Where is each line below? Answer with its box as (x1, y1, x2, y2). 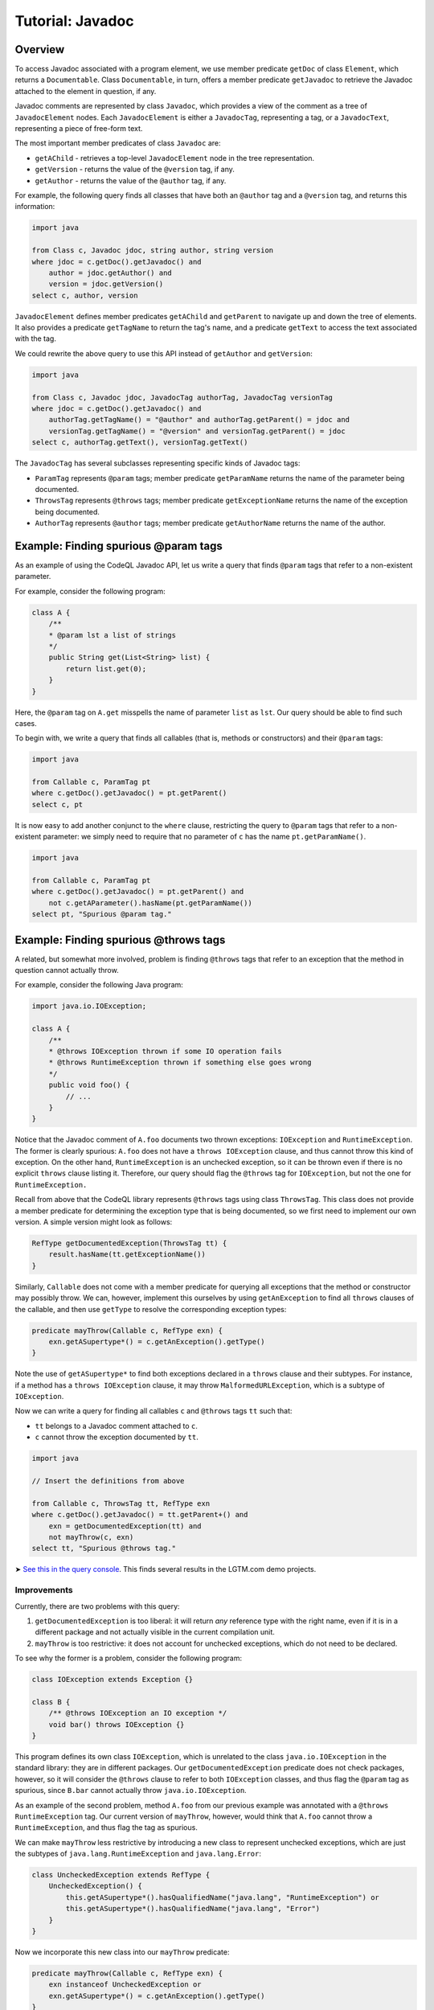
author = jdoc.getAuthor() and (48, 268, 172, 277)
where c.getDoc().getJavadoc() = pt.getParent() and (31, 887, 244, 896)
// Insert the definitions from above (31, 1476, 185, 1486)
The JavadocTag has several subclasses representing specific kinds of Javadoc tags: (14, 458, 301, 468)
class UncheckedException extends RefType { (31, 1870, 211, 1880)
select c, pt (31, 800, 84, 809)
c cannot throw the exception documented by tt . (35, 1432, 199, 1442)
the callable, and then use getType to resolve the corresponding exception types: (14, 1304, 287, 1314)
